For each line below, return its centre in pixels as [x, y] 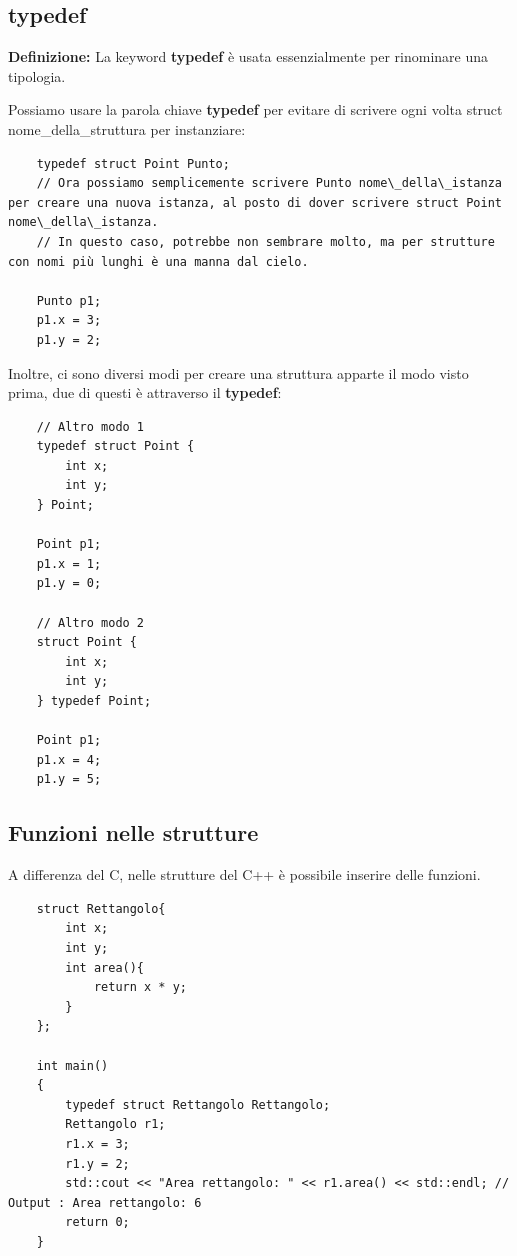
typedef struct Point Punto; [133, 163]
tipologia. [37, 75]
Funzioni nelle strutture [133, 832]
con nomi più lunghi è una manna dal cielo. [158, 261]
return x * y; [140, 987]
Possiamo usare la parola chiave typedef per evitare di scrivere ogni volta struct [255, 109]
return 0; [97, 1222]
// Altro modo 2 [90, 622]
